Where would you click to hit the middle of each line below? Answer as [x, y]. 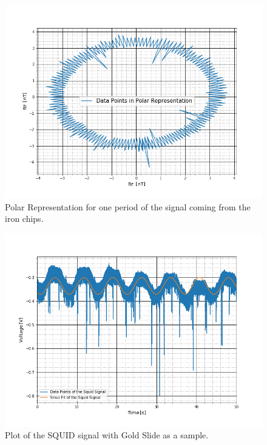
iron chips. [24, 219]
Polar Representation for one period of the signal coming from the [128, 206]
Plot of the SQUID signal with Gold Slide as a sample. [107, 435]
